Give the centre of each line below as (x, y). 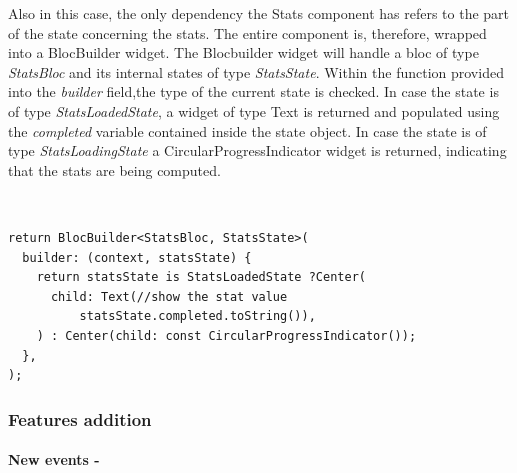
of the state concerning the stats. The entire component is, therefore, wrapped (247, 32)
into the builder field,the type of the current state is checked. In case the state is (253, 91)
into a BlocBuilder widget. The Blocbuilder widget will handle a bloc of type (243, 52)
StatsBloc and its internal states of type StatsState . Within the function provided (256, 71)
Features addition (80, 418)
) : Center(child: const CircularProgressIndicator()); (226, 335)
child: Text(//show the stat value (169, 296)
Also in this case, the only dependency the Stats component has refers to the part (259, 13)
